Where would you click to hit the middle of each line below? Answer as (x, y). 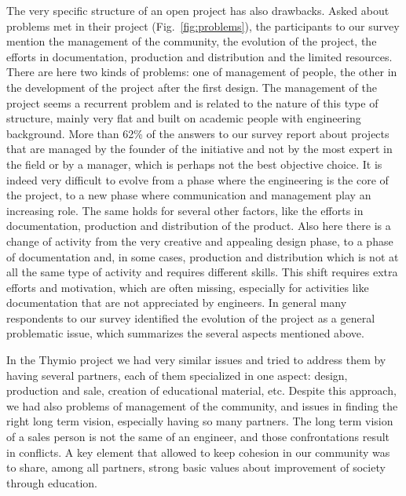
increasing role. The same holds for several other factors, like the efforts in (185, 210)
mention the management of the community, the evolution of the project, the (192, 41)
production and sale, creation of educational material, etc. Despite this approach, (201, 390)
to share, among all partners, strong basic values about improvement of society (196, 467)
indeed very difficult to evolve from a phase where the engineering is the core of (198, 179)
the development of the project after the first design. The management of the (192, 87)
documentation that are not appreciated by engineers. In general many (177, 303)
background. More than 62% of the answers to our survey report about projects (198, 133)
